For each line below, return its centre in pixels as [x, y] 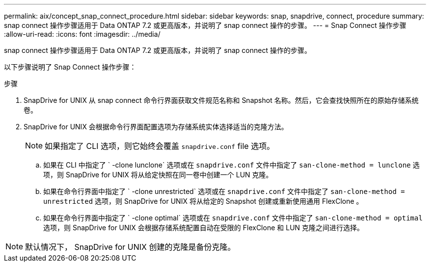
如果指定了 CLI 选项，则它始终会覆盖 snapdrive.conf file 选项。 [160, 146]
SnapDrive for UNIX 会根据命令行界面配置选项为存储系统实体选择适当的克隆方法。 [156, 127]
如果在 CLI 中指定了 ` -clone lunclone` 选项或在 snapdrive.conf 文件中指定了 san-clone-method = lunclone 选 [231, 165]
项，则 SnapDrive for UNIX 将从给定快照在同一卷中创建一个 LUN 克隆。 [158, 175]
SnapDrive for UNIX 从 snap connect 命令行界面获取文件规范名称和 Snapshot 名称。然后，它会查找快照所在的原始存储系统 [221, 100]
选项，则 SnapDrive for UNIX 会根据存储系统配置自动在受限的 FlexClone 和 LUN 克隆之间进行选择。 [204, 228]
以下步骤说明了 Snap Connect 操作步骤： [70, 67]
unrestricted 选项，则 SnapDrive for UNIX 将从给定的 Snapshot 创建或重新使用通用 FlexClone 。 [203, 201]
